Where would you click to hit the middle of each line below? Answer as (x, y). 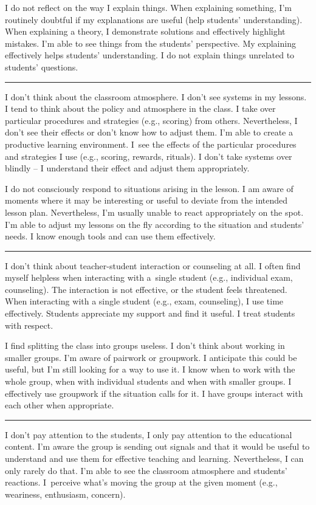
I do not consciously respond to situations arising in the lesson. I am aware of (149, 188)
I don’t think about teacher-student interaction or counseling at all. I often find (153, 265)
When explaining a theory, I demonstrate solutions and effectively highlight (145, 31)
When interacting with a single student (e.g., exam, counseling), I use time (144, 301)
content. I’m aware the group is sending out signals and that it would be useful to (157, 446)
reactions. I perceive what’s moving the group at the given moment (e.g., (141, 482)
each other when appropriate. (60, 405)
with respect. (29, 325)
